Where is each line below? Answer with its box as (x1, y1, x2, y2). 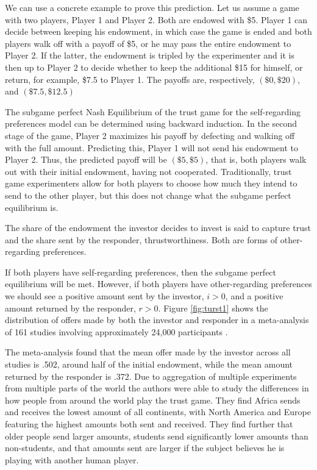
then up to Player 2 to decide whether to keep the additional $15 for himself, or (5, 60, 303, 73)
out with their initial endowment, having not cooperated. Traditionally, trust (5, 165, 292, 177)
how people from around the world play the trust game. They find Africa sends (5, 393, 301, 406)
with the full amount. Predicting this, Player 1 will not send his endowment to (5, 141, 298, 154)
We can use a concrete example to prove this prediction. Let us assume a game (5, 1, 299, 13)
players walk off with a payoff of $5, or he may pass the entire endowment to (5, 37, 291, 49)
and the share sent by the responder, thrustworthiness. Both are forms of (5, 233, 278, 246)
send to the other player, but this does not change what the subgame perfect (5, 188, 291, 201)
